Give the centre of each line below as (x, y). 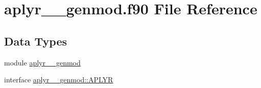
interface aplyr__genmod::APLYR (59, 80)
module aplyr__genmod (42, 62)
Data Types (35, 41)
